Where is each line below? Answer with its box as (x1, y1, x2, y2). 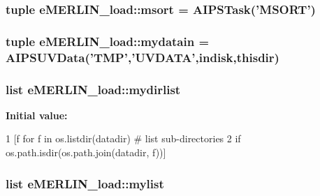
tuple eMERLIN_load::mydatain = (6, 32, 210, 50)
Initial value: (6, 107, 68, 122)
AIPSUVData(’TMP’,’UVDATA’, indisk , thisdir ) (6, 48, 279, 66)
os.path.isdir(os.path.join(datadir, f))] (6, 145, 166, 160)
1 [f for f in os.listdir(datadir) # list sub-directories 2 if (6, 131, 241, 146)
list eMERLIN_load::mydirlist (6, 80, 181, 98)
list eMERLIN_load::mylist (6, 174, 164, 192)
